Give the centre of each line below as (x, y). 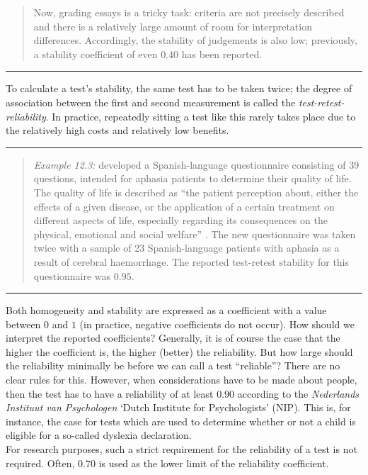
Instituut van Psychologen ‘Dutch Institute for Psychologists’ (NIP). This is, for (178, 407)
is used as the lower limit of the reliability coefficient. (214, 463)
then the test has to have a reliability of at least (110, 393)
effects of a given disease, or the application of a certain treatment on (184, 206)
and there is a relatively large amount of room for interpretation (173, 26)
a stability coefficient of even (96, 54)
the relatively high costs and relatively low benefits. (117, 130)
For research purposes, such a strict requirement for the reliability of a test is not (182, 449)
